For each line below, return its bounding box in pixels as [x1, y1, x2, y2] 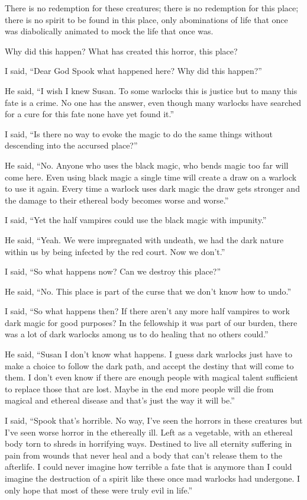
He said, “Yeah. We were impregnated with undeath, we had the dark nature [5, 233, 284, 246]
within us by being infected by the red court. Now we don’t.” [5, 245, 225, 257]
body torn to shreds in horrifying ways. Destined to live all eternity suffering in [5, 437, 292, 450]
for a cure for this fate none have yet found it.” [5, 108, 174, 120]
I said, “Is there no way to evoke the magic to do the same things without [5, 127, 273, 140]
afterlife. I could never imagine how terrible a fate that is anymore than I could [5, 460, 292, 473]
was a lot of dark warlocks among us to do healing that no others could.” [5, 328, 269, 340]
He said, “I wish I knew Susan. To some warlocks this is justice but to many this [5, 84, 298, 96]
